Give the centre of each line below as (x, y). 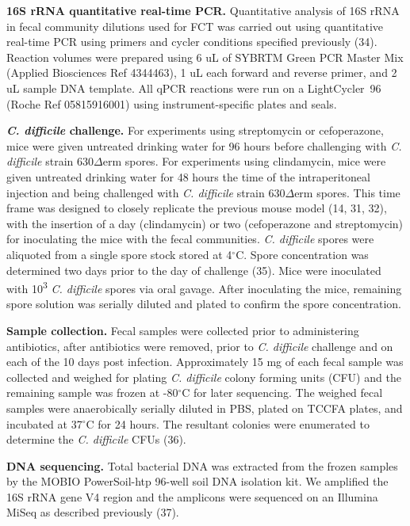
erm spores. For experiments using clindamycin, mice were (244, 161)
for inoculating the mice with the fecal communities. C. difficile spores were (190, 239)
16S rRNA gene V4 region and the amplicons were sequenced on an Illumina (192, 496)
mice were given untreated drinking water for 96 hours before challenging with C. (204, 145)
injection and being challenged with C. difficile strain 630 (146, 192)
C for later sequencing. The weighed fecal (282, 393)
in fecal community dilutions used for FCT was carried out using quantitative (195, 26)
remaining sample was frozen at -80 (92, 393)
